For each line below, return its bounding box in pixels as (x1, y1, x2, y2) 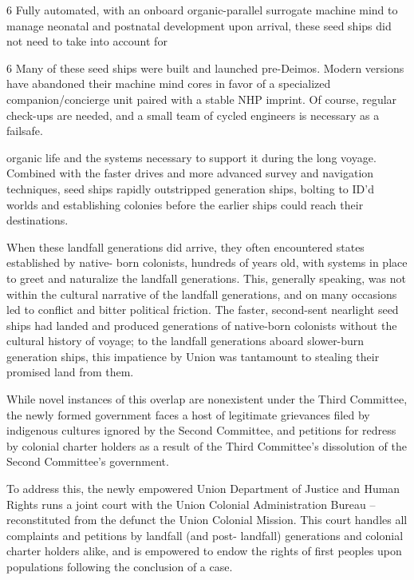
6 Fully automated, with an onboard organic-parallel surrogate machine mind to (6, 2, 398, 18)
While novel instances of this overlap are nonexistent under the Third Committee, (6, 391, 408, 407)
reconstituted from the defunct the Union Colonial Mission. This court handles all (6, 511, 408, 528)
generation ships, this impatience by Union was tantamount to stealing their (6, 348, 380, 364)
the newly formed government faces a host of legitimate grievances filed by (6, 406, 370, 423)
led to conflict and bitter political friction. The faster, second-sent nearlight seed (6, 301, 399, 318)
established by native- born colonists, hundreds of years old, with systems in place (6, 254, 408, 271)
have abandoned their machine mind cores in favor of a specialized (6, 75, 331, 92)
